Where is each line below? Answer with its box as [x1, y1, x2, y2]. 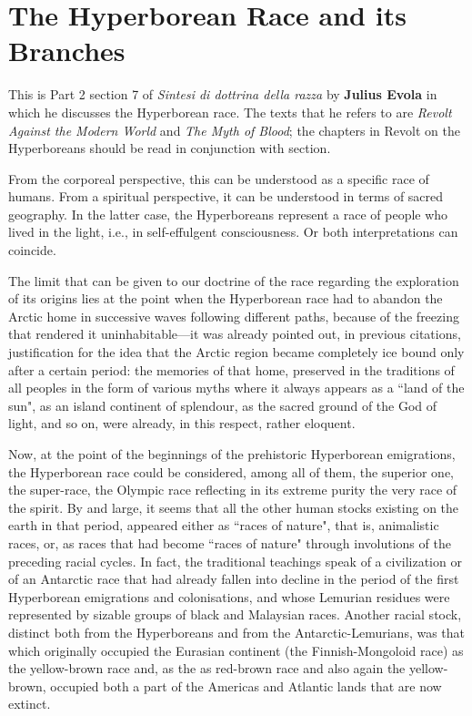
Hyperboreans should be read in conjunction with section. [8, 138, 331, 158]
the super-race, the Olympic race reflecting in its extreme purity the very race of [8, 480, 457, 499]
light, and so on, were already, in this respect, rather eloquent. [8, 414, 356, 433]
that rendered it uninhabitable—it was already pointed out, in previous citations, [8, 324, 461, 343]
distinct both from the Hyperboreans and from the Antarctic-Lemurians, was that [8, 622, 466, 641]
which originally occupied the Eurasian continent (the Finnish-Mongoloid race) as [8, 640, 464, 660]
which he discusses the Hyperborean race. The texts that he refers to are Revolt [8, 102, 452, 121]
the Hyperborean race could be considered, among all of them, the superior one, [8, 462, 455, 481]
